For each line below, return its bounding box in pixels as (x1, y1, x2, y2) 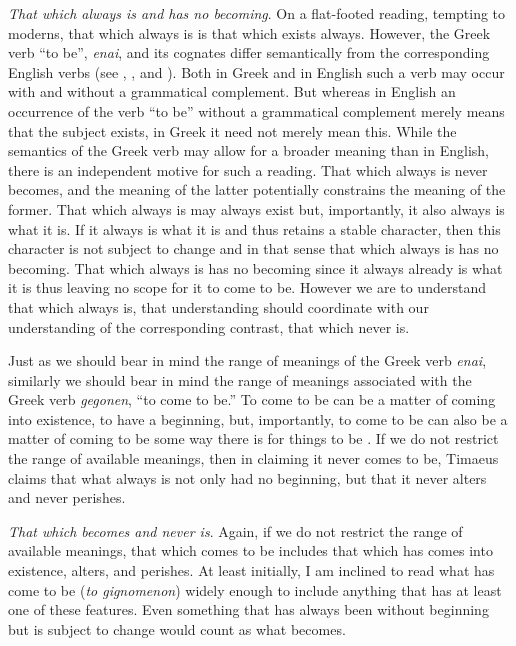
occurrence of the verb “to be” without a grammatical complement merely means (8, 100, 505, 121)
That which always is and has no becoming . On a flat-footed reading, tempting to (8, 3, 506, 23)
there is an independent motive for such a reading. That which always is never (8, 159, 488, 180)
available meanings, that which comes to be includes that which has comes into (8, 540, 493, 561)
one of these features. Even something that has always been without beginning (8, 599, 489, 620)
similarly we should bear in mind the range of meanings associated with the (8, 369, 472, 390)
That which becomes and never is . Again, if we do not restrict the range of (8, 520, 463, 541)
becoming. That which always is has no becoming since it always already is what (8, 257, 503, 278)
